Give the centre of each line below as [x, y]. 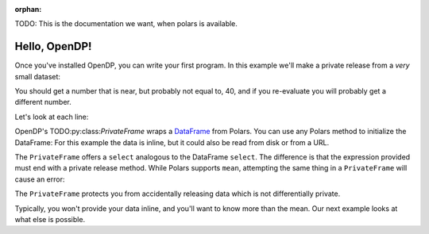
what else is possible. [50, 219]
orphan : [28, 9]
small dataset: [38, 76]
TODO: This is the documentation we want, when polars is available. [126, 24]
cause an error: [40, 179]
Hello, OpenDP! [53, 46]
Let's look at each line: [52, 117]
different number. [43, 102]
